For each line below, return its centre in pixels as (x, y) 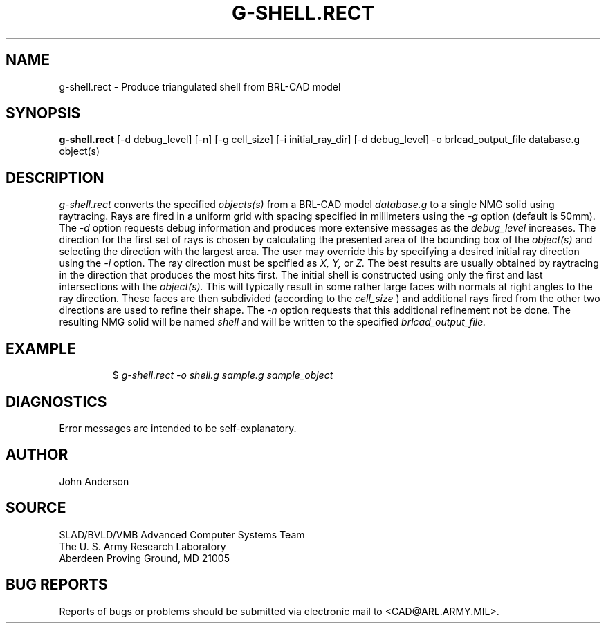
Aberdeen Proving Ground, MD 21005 (144, 558)
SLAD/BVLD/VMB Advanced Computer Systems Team (182, 534)
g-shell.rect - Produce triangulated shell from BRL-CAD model (200, 86)
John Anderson (94, 481)
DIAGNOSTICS (56, 402)
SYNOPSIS (43, 113)
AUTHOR (37, 455)
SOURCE (36, 508)
